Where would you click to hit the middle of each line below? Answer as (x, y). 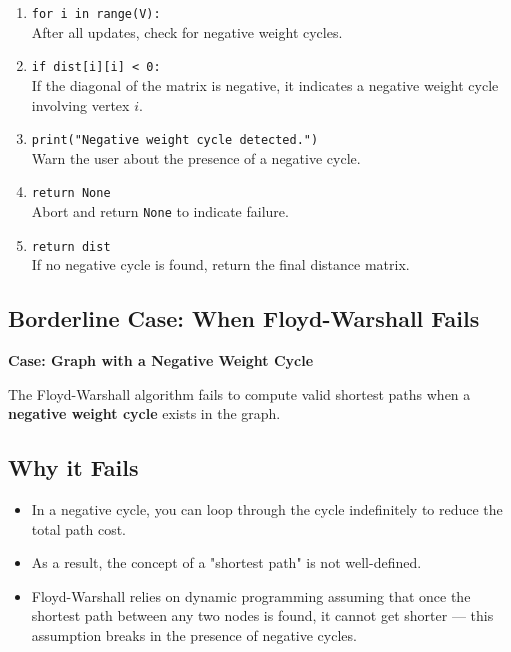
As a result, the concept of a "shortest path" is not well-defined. (226, 562)
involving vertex (80, 104)
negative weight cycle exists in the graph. (144, 413)
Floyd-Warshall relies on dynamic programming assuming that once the (251, 595)
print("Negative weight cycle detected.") (175, 140)
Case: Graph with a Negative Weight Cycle (161, 360)
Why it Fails (73, 467)
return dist (71, 246)
